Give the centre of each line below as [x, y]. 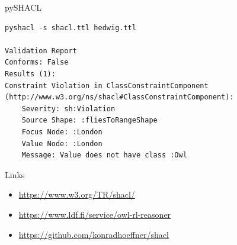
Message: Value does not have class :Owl [104, 155]
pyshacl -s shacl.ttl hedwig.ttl [71, 28]
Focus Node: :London [62, 132]
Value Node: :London [62, 144]
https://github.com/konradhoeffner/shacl [94, 234]
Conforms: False [37, 62]
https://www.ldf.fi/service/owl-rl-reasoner [95, 214]
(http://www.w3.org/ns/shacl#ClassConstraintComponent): [119, 97]
